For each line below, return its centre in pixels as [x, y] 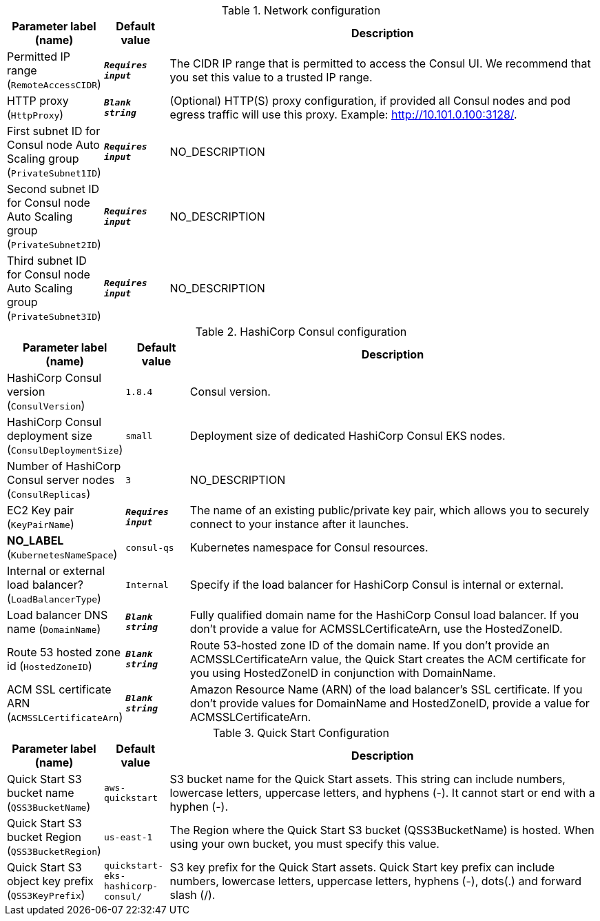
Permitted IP [39, 57]
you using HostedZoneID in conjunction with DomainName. [343, 673]
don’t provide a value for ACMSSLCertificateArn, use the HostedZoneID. [376, 629]
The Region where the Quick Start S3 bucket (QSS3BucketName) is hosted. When [382, 830]
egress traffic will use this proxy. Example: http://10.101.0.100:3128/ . [343, 114]
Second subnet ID [53, 189]
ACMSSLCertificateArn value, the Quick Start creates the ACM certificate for [388, 659]
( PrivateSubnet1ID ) [54, 172]
